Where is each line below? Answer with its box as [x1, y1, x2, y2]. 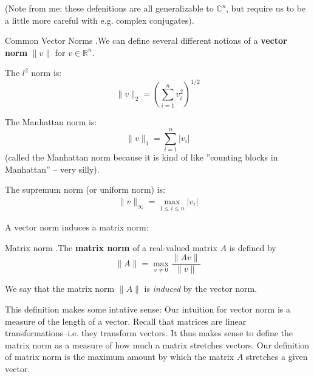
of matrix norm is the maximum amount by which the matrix [5, 350, 234, 363]
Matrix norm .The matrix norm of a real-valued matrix [5, 241, 217, 254]
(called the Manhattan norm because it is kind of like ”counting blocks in [5, 151, 278, 164]
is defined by [229, 241, 276, 254]
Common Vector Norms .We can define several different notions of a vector [5, 34, 287, 47]
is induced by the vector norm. [144, 282, 258, 295]
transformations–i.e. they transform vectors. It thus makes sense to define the [5, 327, 293, 339]
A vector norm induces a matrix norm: [5, 221, 149, 233]
